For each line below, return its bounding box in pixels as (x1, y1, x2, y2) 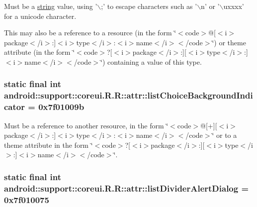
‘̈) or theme (212, 37, 246, 47)
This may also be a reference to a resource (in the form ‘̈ (4, 27, 176, 38)
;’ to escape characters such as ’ (101, 1, 197, 11)
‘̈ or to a (212, 130, 237, 140)
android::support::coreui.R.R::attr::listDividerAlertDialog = (4, 182, 249, 194)
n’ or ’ (201, 1, 220, 11)
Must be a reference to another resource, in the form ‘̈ (4, 120, 169, 130)
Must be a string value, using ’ (4, 1, 97, 11)
